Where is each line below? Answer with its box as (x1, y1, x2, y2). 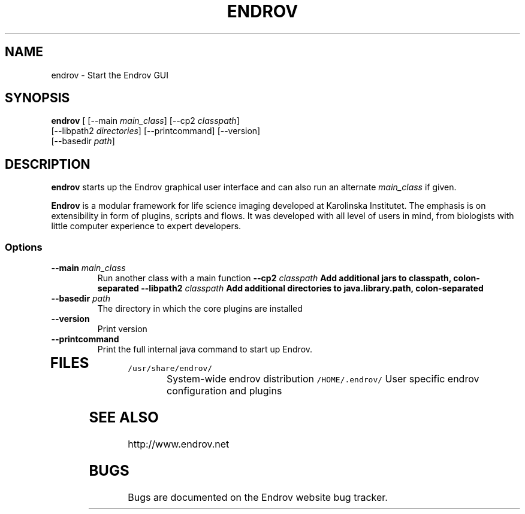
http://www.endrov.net (128, 437, 230, 450)
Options (5, 241, 43, 253)
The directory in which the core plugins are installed (97, 303, 303, 314)
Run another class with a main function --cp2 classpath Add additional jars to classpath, (97, 273, 452, 284)
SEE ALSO (89, 408, 159, 426)
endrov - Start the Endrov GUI (51, 69, 169, 80)
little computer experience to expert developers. (51, 221, 242, 232)
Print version (97, 324, 147, 334)
